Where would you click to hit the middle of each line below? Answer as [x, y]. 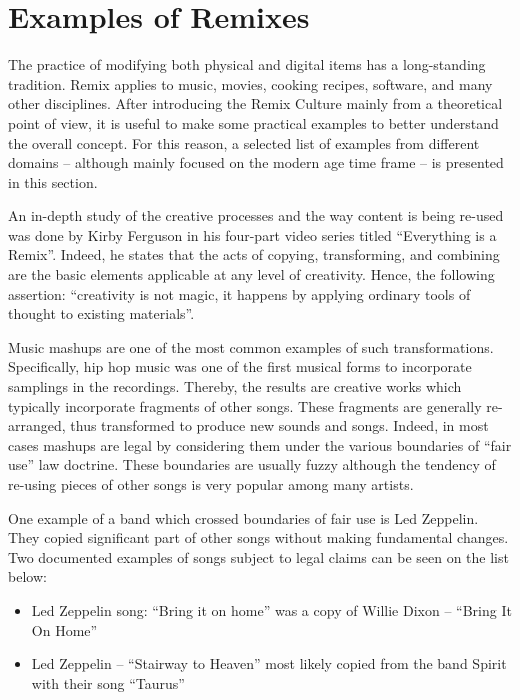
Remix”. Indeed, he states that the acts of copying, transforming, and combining [254, 254]
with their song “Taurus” [108, 682]
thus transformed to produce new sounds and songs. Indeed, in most [279, 425]
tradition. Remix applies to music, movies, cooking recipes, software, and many [250, 83]
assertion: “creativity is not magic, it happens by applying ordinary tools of [239, 293]
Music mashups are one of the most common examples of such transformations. [251, 346]
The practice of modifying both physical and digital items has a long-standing [247, 64]
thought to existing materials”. [101, 313]
